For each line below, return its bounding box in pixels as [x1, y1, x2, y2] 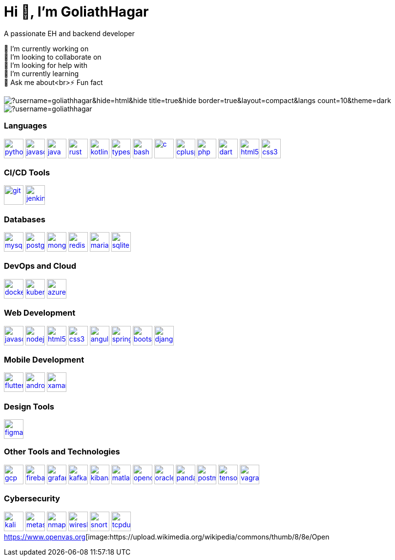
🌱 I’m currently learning [4, 69, 79, 78]
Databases [4, 214, 45, 224]
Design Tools [4, 401, 54, 411]
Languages [4, 121, 47, 131]
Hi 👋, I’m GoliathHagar [4, 3, 149, 20]
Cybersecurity [4, 494, 60, 504]
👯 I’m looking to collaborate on [4, 52, 102, 61]
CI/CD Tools [4, 167, 50, 177]
